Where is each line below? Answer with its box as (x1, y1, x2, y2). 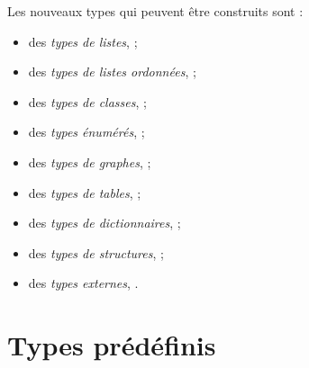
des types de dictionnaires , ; (28, 213, 181, 232)
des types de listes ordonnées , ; (28, 62, 196, 81)
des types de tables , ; (28, 183, 141, 202)
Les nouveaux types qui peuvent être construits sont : (7, 2, 304, 20)
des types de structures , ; (28, 243, 164, 262)
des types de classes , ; (28, 92, 147, 111)
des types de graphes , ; (28, 152, 151, 171)
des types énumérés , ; (28, 122, 145, 141)
